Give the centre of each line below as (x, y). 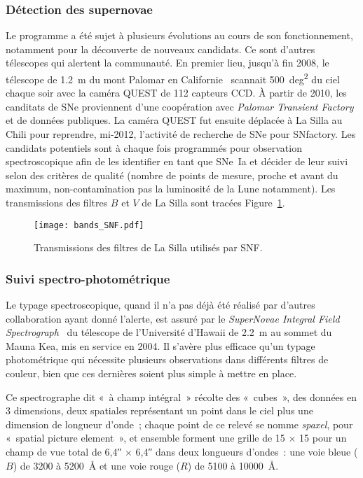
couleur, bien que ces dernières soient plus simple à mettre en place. (151, 373)
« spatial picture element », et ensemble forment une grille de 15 (145, 438)
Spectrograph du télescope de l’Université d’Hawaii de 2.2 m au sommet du (169, 332)
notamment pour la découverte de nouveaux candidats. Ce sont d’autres (160, 49)
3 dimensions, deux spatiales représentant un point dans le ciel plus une (159, 410)
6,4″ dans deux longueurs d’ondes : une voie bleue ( (247, 451)
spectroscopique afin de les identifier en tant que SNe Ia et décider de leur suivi (177, 161)
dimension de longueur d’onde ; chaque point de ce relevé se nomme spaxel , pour (179, 424)
